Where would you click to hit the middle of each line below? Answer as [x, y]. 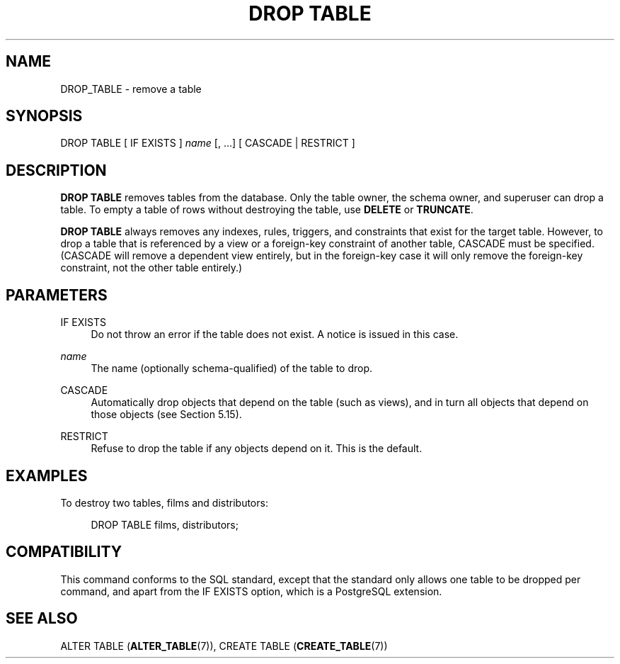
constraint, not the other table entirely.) [151, 268]
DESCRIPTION [56, 170]
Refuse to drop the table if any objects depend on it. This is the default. [257, 449]
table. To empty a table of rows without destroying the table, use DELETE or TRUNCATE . [267, 210]
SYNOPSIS [44, 116]
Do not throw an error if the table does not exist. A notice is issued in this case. [275, 334]
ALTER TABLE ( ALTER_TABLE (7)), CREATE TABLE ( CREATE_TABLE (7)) [224, 646]
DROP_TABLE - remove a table [131, 89]
